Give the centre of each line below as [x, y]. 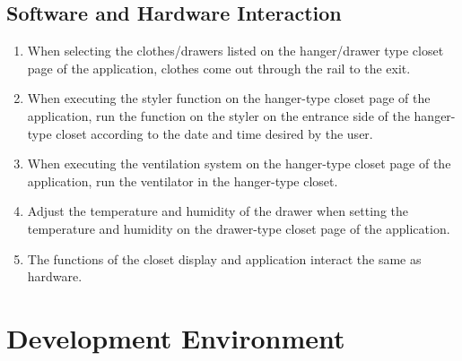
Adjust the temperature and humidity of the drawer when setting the [218, 211]
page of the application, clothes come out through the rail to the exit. [219, 68]
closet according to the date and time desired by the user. [214, 133]
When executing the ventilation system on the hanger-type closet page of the [239, 163]
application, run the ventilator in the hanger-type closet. [183, 180]
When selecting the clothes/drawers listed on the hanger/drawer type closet [235, 51]
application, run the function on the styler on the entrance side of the [218, 115]
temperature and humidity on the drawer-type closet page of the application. [239, 228]
